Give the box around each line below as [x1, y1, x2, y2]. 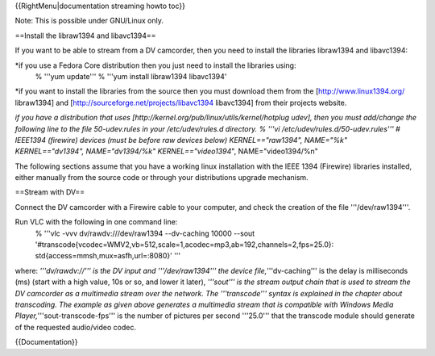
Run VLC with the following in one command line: [14, 217, 178, 227]
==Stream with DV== [14, 187, 85, 197]
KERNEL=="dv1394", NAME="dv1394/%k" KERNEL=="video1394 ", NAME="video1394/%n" [14, 146, 318, 157]
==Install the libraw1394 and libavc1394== [14, 31, 156, 40]
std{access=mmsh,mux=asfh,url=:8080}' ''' [35, 251, 181, 261]
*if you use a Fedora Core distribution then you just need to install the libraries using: [14, 61, 296, 70]
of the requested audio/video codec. [14, 322, 137, 332]
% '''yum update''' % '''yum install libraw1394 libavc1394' [35, 71, 227, 81]
